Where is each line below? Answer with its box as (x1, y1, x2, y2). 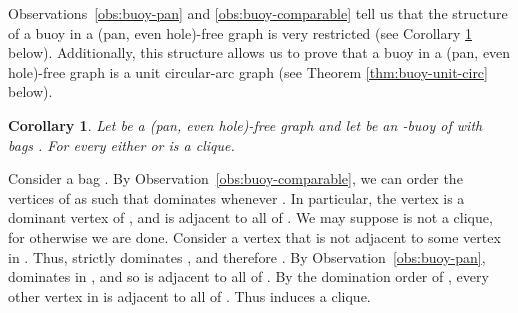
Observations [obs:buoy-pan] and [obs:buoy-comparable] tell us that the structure (8, 3, 508, 23)
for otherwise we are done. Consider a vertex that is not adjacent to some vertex (8, 226, 501, 247)
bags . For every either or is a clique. (8, 134, 235, 155)
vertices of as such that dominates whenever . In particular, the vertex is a (8, 187, 465, 208)
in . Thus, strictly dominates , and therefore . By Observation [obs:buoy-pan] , (8, 246, 486, 267)
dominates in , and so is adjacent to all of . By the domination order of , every (8, 266, 489, 287)
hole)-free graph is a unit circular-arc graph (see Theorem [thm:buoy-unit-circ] (8, 61, 488, 82)
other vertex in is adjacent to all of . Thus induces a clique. (8, 285, 371, 306)
